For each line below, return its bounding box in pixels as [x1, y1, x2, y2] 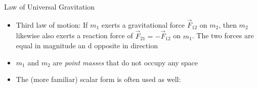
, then [219, 19, 237, 30]
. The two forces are [192, 30, 254, 41]
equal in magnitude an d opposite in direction [16, 40, 158, 51]
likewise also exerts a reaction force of [16, 30, 133, 41]
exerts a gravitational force [101, 19, 185, 30]
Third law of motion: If [16, 19, 88, 30]
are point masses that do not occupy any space [53, 57, 198, 67]
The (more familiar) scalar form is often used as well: [16, 74, 181, 84]
